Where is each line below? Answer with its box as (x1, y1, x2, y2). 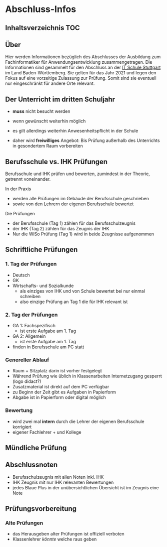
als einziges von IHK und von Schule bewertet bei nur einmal (19, 288, 145, 294)
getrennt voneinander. (5, 176, 51, 182)
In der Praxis (5, 186, 31, 192)
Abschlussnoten (5, 461, 58, 469)
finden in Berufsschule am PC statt (12, 344, 84, 350)
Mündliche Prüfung (5, 443, 67, 452)
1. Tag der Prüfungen (5, 260, 57, 267)
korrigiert (12, 424, 32, 430)
